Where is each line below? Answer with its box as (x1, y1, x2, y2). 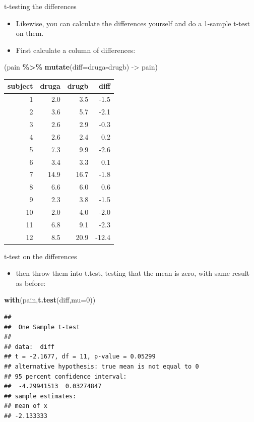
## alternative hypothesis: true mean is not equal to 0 (4, 363, 199, 371)
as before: (16, 277, 46, 288)
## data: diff (4, 343, 55, 350)
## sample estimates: (4, 392, 77, 400)
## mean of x (4, 402, 47, 410)
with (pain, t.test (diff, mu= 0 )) (4, 294, 96, 305)
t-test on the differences (4, 251, 77, 261)
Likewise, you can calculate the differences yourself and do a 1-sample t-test (16, 18, 250, 28)
